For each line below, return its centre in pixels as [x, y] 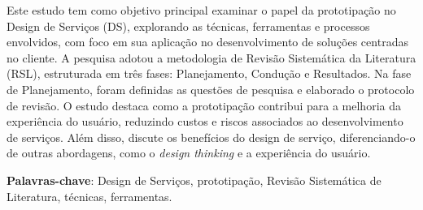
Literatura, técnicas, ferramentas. [89, 196]
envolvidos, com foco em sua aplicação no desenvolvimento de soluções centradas [207, 42]
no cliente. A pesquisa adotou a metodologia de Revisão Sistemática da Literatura [211, 57]
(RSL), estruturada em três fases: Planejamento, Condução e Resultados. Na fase [209, 73]
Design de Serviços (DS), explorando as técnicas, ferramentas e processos [188, 26]
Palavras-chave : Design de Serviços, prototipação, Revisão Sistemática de [194, 180]
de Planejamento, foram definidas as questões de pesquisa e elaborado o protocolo [211, 89]
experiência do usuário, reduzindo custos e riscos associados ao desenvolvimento [205, 121]
